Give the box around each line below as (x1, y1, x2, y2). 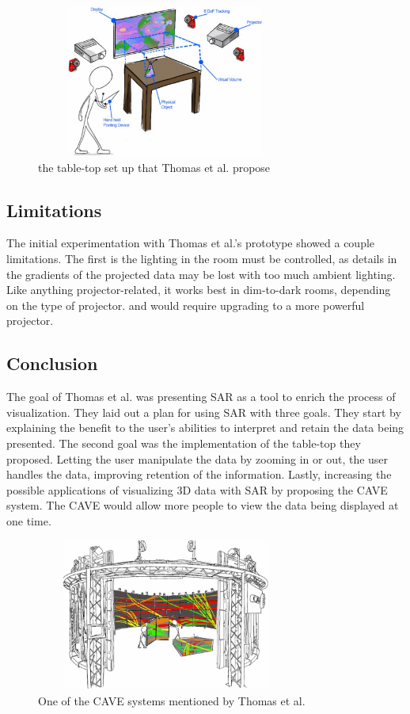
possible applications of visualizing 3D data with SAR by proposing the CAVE (6, 481, 388, 498)
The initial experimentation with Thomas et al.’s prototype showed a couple (6, 235, 375, 251)
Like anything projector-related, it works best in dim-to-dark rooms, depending (6, 281, 391, 298)
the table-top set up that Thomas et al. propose (38, 158, 271, 175)
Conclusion (6, 351, 98, 376)
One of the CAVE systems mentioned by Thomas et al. (38, 693, 306, 709)
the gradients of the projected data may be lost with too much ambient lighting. (6, 265, 396, 282)
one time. (6, 512, 51, 529)
